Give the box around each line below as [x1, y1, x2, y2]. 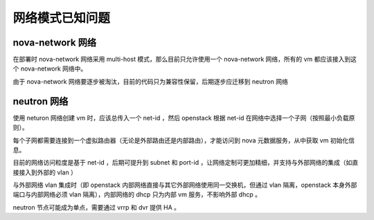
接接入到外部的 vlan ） [12, 168, 78, 176]
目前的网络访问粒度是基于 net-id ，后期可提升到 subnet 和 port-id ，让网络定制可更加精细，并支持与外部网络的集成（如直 [12, 158, 359, 167]
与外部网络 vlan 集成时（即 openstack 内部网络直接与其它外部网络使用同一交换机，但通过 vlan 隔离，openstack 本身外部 [12, 181, 357, 190]
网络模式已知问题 [12, 10, 111, 26]
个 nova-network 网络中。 [12, 64, 87, 73]
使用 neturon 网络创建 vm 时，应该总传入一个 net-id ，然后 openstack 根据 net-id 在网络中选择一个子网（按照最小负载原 [12, 113, 355, 122]
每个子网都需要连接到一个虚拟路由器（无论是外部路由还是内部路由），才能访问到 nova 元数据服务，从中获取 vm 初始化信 [12, 136, 355, 145]
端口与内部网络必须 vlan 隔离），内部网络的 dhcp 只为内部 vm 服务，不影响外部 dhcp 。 [12, 190, 261, 199]
